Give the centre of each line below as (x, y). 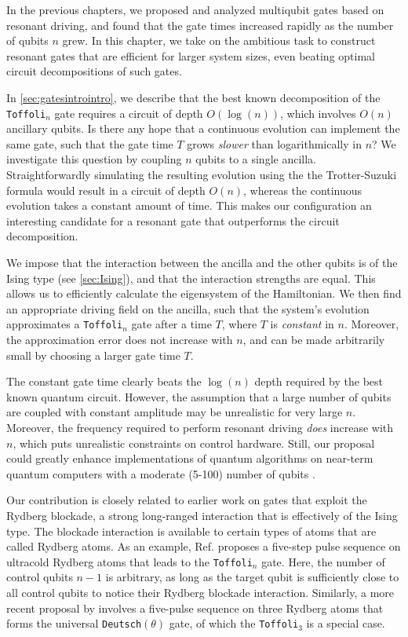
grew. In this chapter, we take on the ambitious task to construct (219, 40)
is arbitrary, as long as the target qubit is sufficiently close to (252, 577)
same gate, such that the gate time (90, 143)
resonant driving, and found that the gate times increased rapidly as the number (200, 25)
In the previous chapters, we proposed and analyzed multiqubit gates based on (195, 9)
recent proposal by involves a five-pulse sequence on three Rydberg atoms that (195, 608)
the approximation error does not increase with (120, 339)
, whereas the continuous (303, 190)
